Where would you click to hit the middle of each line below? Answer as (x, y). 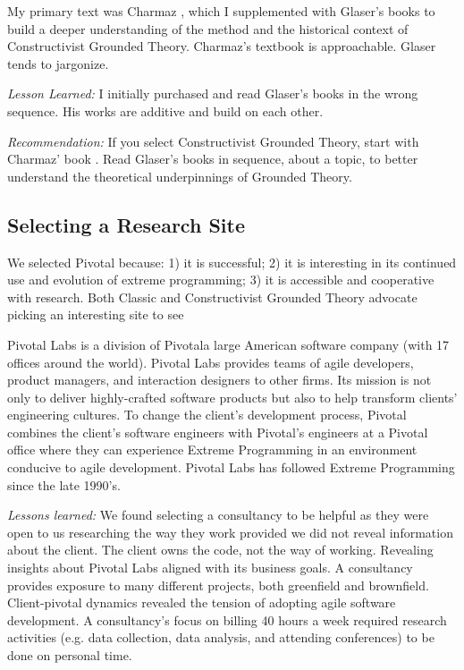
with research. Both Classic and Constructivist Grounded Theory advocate (212, 297)
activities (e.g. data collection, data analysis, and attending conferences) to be (221, 637)
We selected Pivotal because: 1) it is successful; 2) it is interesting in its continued (232, 262)
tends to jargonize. (58, 63)
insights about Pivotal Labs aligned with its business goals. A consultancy (210, 568)
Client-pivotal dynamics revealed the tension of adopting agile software (202, 602)
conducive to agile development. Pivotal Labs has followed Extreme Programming (231, 467)
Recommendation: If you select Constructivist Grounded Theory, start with (213, 141)
